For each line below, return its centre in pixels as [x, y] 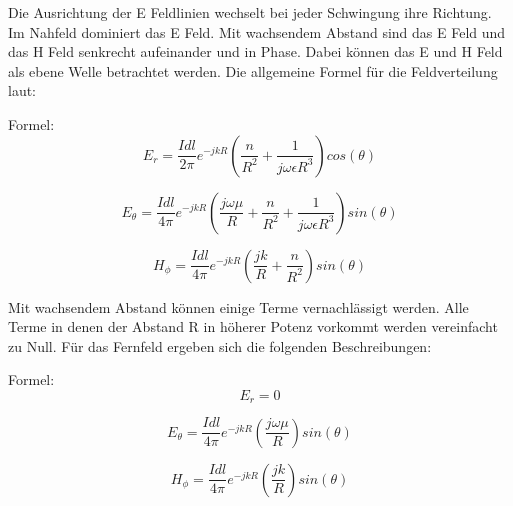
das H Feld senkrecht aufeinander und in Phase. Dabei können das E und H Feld [255, 51]
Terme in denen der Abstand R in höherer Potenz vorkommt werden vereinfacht [253, 326]
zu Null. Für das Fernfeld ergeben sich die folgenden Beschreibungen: [220, 345]
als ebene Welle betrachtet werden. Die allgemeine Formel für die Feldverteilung [253, 70]
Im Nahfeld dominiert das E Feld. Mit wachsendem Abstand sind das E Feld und [257, 31]
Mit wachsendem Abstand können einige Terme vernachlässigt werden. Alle [238, 306]
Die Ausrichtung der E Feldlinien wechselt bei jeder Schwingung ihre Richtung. [250, 12]
